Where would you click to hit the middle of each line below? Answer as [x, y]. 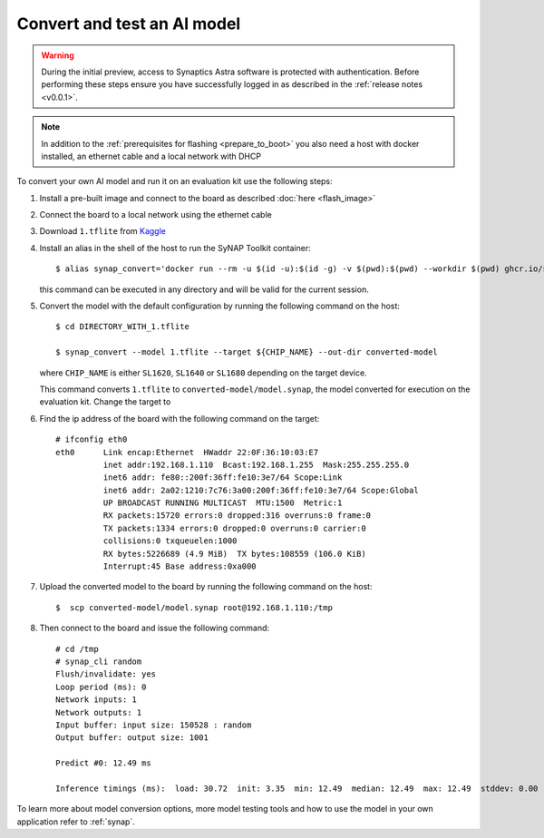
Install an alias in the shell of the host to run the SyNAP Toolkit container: [175, 248]
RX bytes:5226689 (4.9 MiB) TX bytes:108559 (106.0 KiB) [234, 554]
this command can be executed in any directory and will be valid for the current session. [204, 289]
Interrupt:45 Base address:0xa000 [180, 566]
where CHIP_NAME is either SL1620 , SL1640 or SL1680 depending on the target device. [203, 373]
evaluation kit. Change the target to [105, 402]
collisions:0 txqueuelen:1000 [170, 541]
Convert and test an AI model [129, 24]
